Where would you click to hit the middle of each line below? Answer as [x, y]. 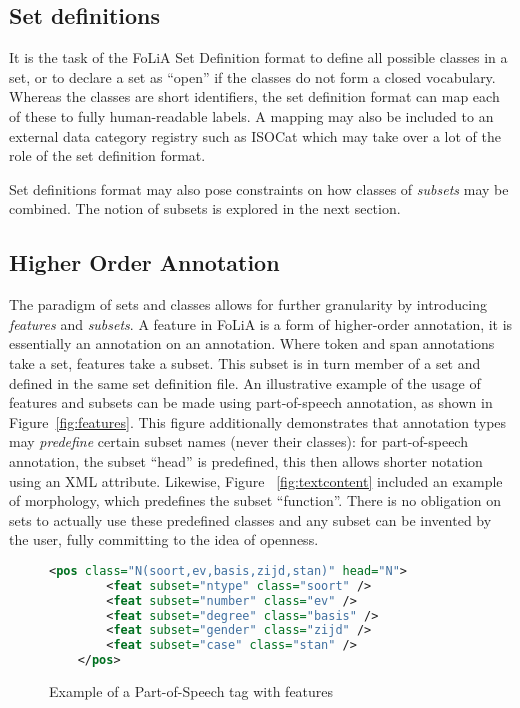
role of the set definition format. [107, 155]
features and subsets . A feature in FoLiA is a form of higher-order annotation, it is [261, 323]
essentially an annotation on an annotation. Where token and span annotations [252, 343]
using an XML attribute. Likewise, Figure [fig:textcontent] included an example [256, 480]
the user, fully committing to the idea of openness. [164, 539]
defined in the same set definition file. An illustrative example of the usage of [245, 382]
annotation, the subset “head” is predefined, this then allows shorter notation [246, 460]
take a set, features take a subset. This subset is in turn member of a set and [245, 362]
